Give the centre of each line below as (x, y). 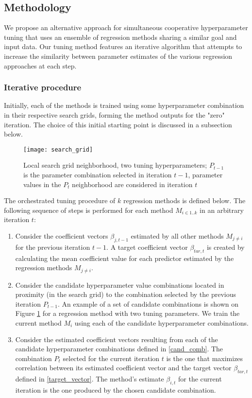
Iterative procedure (43, 87)
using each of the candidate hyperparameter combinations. (161, 323)
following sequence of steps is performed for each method (89, 210)
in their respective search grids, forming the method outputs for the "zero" (114, 114)
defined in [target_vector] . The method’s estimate (90, 379)
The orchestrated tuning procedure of (60, 200)
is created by (226, 247)
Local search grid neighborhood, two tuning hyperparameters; (115, 165)
